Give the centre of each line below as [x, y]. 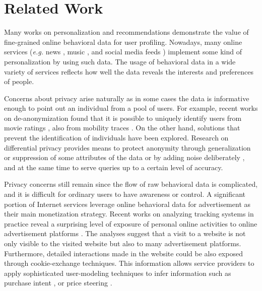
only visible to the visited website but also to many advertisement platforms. [123, 243]
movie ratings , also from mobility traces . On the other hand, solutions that [122, 128]
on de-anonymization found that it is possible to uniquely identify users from [123, 118]
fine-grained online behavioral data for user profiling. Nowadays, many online [123, 42]
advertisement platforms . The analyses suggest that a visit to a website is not [125, 233]
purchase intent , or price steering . [58, 283]
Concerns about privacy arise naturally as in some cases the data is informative [127, 98]
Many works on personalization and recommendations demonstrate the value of [126, 32]
